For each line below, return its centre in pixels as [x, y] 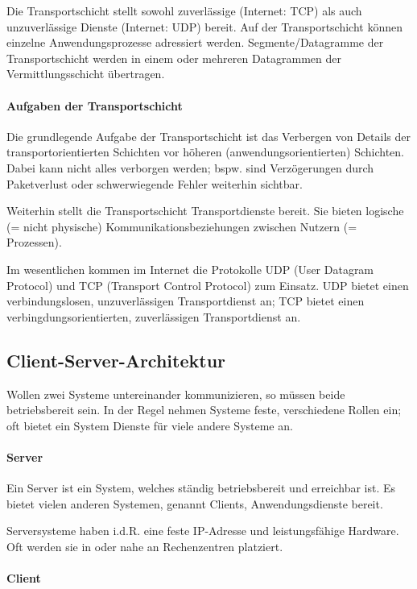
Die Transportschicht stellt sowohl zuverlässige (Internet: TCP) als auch [184, 10]
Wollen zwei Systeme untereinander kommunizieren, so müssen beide [176, 394]
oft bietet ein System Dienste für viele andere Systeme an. [150, 425]
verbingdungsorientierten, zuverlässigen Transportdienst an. [154, 316]
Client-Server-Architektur [116, 360]
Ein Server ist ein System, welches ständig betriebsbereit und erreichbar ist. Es [201, 488]
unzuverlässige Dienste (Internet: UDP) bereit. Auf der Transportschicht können [204, 26]
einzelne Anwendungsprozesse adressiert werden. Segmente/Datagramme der [195, 42]
